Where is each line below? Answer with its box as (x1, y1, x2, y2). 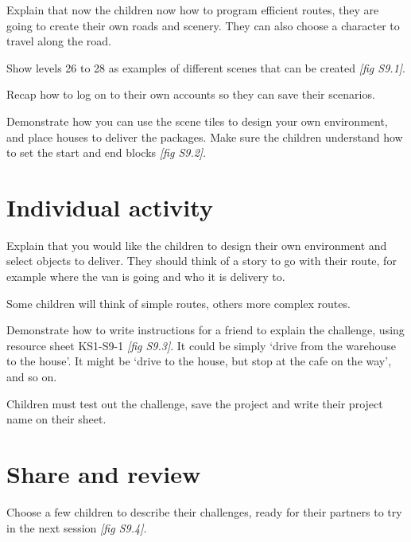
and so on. (6, 368, 57, 385)
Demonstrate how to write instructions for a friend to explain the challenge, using (6, 322, 405, 338)
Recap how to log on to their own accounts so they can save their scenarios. (6, 86, 375, 103)
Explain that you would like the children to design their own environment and (6, 236, 387, 253)
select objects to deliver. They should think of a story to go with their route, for (6, 252, 397, 269)
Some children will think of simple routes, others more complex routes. (6, 294, 351, 311)
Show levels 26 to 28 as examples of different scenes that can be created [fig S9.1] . (6, 59, 405, 76)
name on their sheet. (6, 411, 107, 427)
